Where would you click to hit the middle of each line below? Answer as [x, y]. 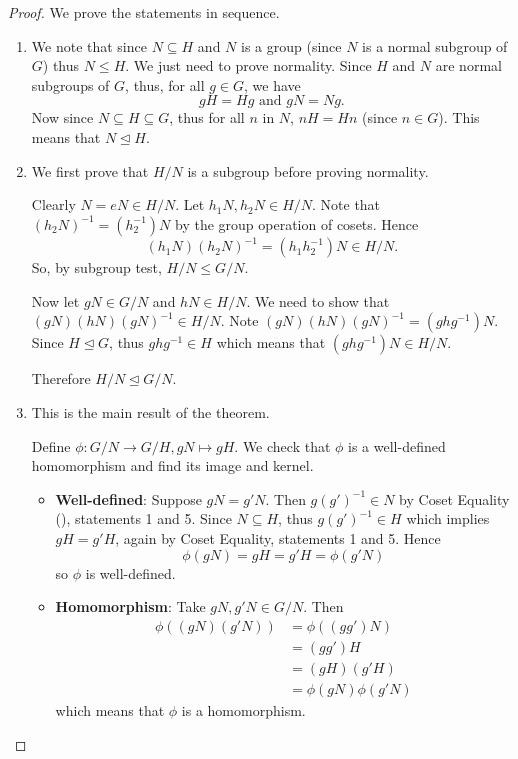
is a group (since [291, 45]
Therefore [61, 378]
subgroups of [70, 84]
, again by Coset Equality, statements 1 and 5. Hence [278, 538]
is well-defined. [130, 572]
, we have [272, 84]
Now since [62, 117]
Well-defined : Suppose [128, 498]
